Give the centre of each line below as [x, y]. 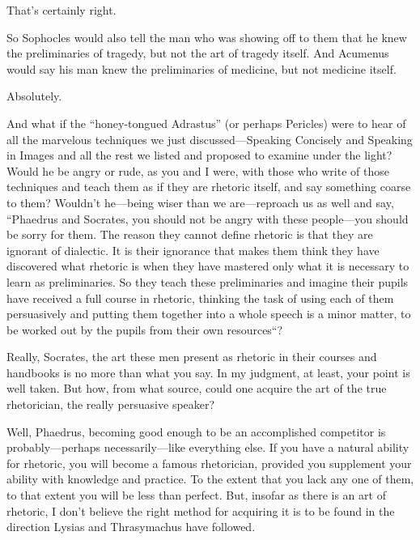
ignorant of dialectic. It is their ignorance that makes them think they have [193, 250]
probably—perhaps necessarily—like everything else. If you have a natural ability [208, 447]
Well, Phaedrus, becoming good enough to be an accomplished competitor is [196, 431]
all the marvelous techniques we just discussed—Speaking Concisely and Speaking [210, 139]
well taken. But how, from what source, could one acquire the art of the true [197, 388]
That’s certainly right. [62, 10]
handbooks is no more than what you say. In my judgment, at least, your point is [208, 372]
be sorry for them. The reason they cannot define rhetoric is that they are [190, 234]
